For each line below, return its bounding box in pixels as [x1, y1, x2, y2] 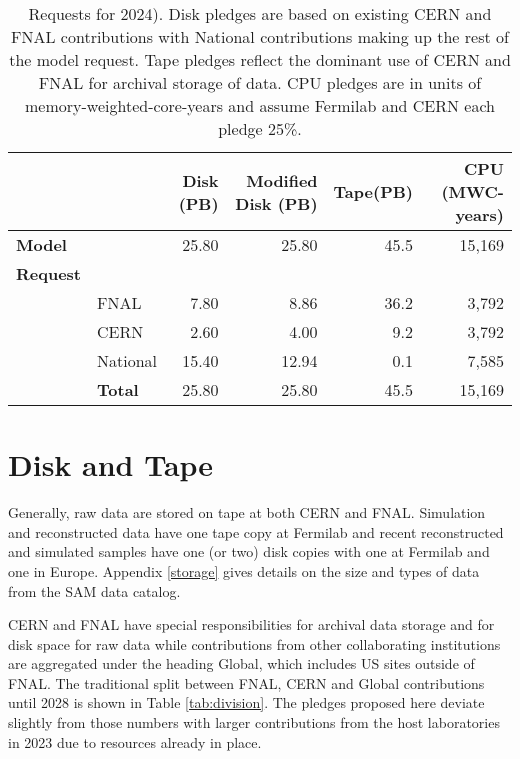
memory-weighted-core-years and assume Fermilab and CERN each [25, 94, 495, 117]
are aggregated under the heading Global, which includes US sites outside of [8, 653, 475, 674]
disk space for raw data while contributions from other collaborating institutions [8, 633, 501, 654]
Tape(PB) [333, 180, 413, 203]
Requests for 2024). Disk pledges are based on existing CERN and [28, 2, 492, 25]
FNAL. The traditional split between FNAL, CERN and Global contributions [8, 672, 485, 693]
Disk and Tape [8, 444, 214, 485]
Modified [246, 168, 318, 192]
